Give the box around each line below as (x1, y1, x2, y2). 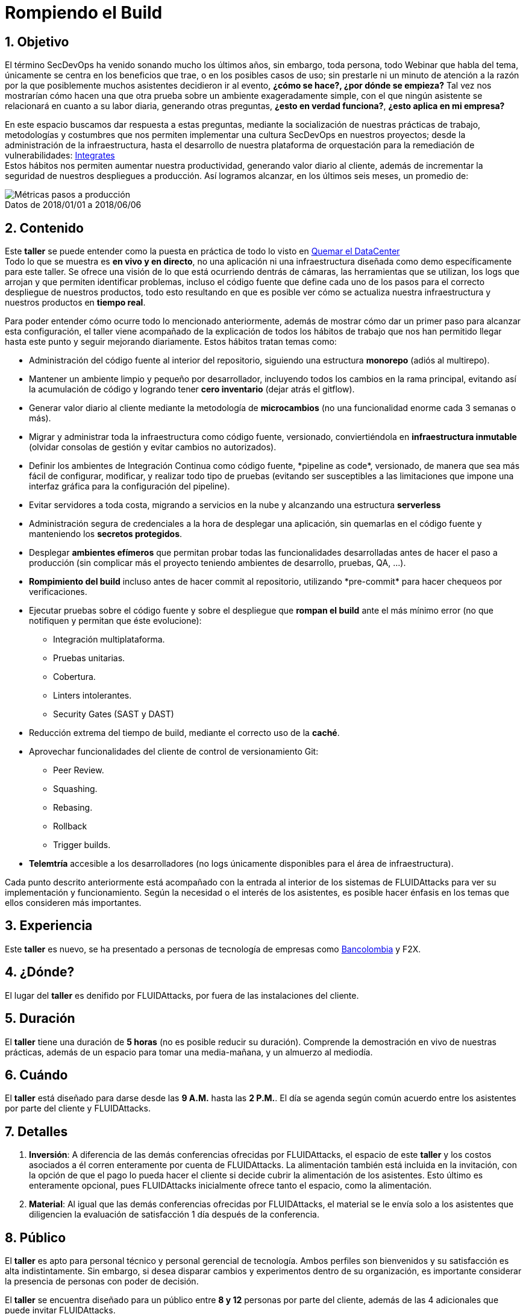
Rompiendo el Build (5, 2, 163, 23)
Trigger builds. (53, 840, 111, 850)
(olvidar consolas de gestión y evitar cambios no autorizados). (29, 442, 277, 453)
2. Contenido (5, 220, 84, 236)
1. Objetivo (5, 34, 69, 49)
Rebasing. (53, 802, 93, 813)
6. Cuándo (5, 1067, 68, 1083)
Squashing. (53, 784, 98, 794)
